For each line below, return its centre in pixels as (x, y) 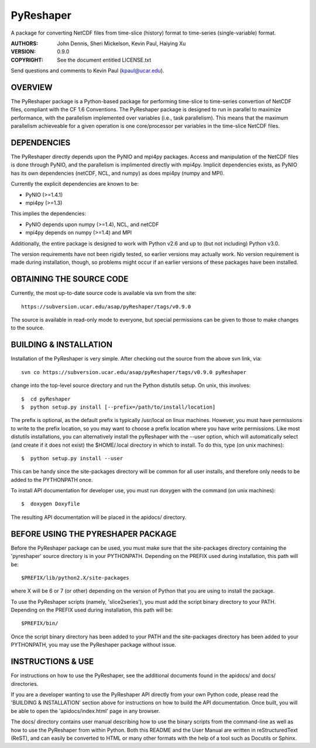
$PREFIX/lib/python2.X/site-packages (75, 578)
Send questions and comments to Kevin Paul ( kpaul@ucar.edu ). (87, 71)
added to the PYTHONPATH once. (52, 480)
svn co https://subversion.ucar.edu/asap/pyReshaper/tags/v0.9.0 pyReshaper (134, 372)
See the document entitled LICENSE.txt (104, 60)
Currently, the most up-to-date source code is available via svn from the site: (104, 293)
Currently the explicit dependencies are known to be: (75, 184)
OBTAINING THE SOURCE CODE (70, 279)
